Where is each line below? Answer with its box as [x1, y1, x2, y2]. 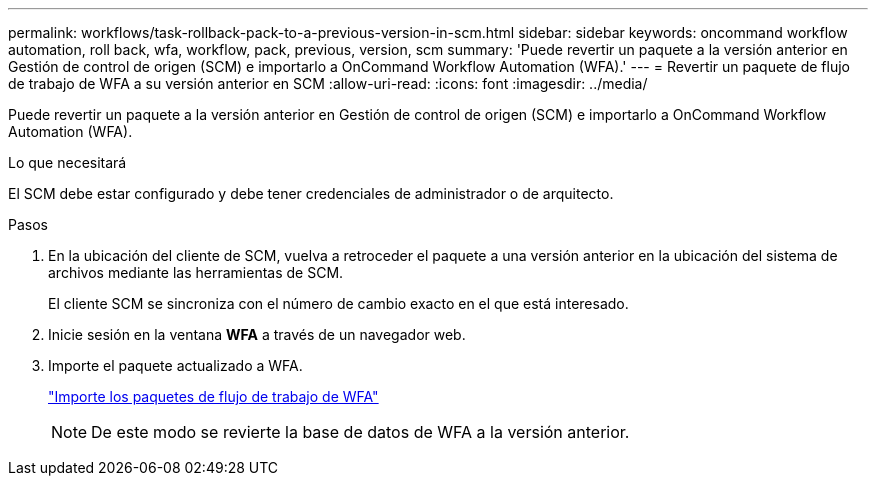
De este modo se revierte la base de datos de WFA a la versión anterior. [91, 422, 630, 442]
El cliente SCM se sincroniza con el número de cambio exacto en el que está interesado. [48, 295, 629, 312]
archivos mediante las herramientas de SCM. [48, 264, 344, 281]
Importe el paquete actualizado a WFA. [48, 357, 303, 374]
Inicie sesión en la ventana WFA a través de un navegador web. [48, 326, 466, 343]
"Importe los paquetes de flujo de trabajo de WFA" [48, 388, 379, 405]
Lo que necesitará [8, 154, 127, 171]
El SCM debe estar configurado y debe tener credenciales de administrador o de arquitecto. [8, 185, 614, 202]
